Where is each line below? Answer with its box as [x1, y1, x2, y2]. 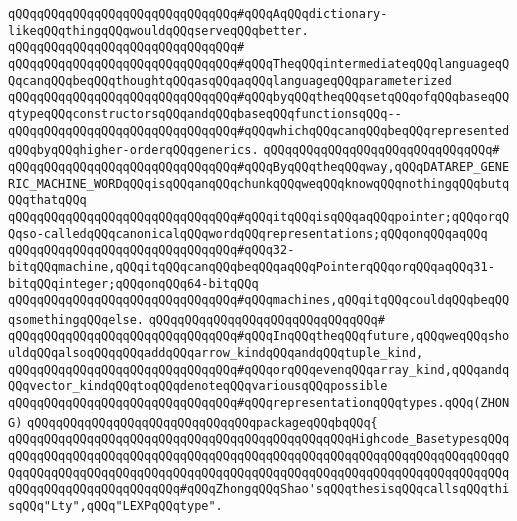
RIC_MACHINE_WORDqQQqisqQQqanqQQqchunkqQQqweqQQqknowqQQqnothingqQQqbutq [8, 176, 510, 191]
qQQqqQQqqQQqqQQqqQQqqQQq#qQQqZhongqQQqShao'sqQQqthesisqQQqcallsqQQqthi [8, 482, 510, 497]
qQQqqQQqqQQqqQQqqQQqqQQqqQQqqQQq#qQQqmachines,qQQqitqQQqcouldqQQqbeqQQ [8, 293, 510, 308]
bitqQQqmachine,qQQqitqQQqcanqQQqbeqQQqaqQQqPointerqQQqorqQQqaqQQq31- [8, 259, 495, 274]
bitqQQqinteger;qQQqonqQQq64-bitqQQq [8, 276, 259, 291]
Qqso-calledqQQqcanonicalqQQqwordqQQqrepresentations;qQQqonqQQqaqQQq [8, 226, 488, 241]
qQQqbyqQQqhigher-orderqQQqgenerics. [8, 143, 259, 158]
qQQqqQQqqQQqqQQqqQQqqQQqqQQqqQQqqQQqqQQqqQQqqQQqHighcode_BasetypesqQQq [8, 432, 510, 447]
